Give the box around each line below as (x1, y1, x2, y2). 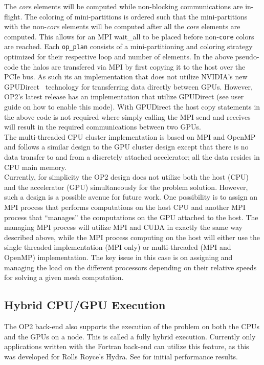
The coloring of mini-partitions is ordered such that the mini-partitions (25, 11, 248, 22)
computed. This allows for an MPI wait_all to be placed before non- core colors (4, 31, 254, 41)
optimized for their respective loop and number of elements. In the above (4, 51, 233, 62)
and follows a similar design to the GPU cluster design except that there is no (4, 141, 249, 152)
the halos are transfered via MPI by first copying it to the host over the (20, 61, 246, 72)
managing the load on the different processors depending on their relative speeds (4, 262, 257, 272)
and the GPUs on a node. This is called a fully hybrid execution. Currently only (4, 331, 256, 341)
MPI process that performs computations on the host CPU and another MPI (4, 202, 246, 212)
